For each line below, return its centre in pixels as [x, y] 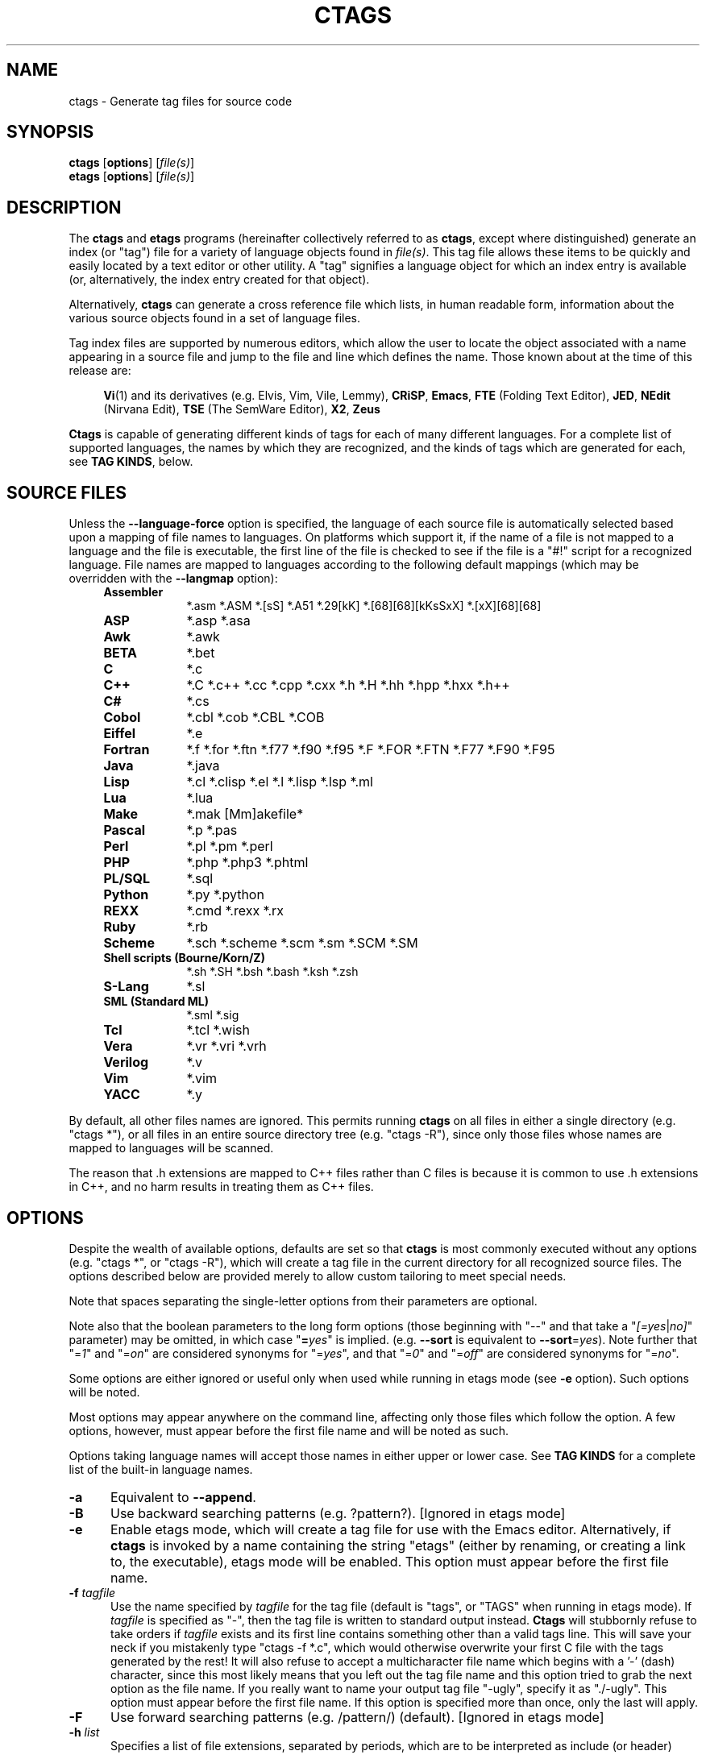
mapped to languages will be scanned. [171, 1148]
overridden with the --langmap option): [173, 579]
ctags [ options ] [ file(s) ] [132, 163]
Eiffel [120, 734]
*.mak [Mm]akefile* [245, 814]
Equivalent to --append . [183, 1497]
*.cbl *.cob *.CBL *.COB [255, 718]
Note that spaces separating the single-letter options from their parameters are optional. [303, 1301]
